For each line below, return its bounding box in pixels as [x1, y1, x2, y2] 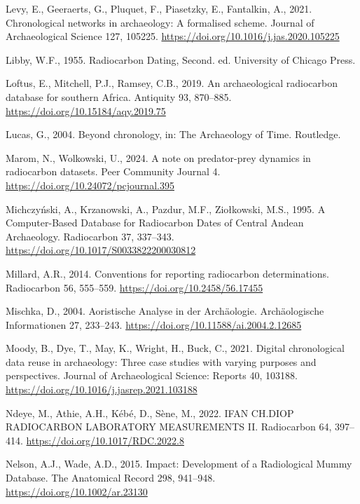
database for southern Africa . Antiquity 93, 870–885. [6, 89, 232, 104]
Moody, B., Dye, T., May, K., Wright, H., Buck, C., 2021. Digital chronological [6, 341, 345, 355]
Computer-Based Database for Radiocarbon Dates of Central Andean [6, 215, 304, 230]
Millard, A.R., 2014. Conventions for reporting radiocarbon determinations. [6, 266, 329, 280]
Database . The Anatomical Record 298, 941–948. [6, 470, 216, 485]
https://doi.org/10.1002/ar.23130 [6, 484, 148, 498]
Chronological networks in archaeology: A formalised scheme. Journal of [6, 15, 314, 29]
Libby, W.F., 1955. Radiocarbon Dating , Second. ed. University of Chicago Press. [6, 52, 356, 67]
